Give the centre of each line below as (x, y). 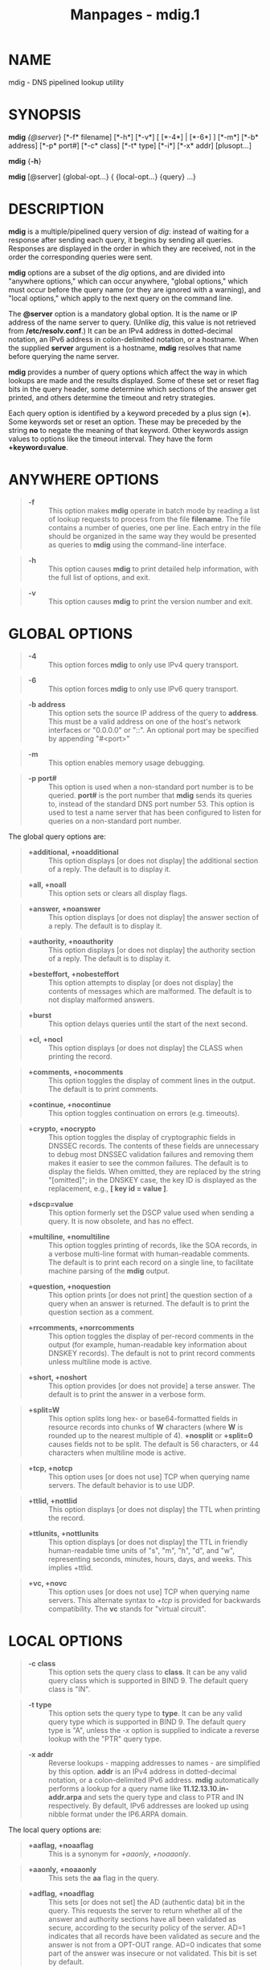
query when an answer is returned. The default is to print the (149, 1303)
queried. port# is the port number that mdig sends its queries (150, 795)
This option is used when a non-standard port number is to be (151, 787)
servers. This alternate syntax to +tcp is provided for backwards (154, 1600)
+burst (40, 1015)
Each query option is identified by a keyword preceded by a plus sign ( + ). (130, 413)
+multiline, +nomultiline (69, 1236)
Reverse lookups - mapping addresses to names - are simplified (154, 1763)
